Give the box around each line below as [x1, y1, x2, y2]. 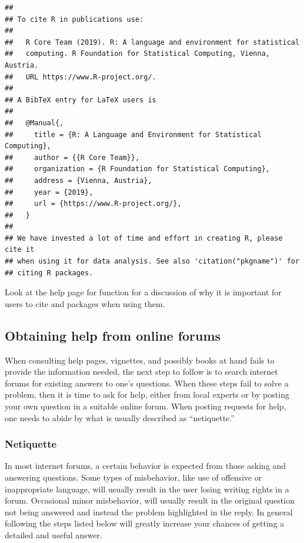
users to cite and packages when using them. [5, 297, 165, 309]
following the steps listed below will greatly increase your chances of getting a [5, 517, 285, 529]
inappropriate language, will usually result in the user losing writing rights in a [5, 482, 289, 495]
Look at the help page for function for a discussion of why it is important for [5, 286, 282, 298]
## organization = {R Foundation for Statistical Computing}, [5, 165, 270, 174]
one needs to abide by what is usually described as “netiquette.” [5, 411, 235, 424]
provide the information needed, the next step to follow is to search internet [5, 365, 278, 378]
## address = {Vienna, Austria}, [5, 176, 152, 185]
